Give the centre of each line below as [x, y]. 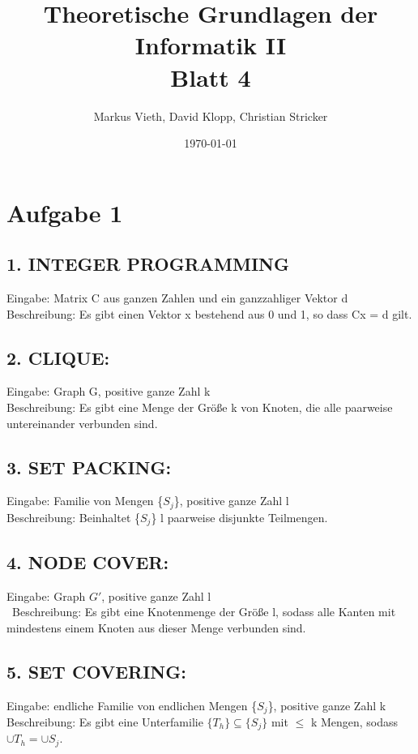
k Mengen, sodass [354, 722]
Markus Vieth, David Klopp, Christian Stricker [211, 116]
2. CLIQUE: [58, 357]
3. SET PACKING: [89, 467]
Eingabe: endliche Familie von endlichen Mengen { [132, 705]
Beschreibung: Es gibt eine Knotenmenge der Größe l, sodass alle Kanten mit [204, 612]
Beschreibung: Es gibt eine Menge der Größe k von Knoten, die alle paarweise [200, 407]
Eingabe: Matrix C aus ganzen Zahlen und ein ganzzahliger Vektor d [177, 298]
